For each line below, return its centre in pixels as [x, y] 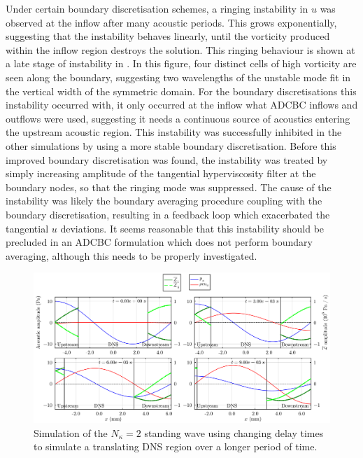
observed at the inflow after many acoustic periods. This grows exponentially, [171, 22]
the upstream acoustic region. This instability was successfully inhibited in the [174, 132]
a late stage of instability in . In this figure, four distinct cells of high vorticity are [181, 63]
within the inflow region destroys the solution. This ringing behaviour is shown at [180, 49]
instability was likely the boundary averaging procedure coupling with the [164, 201]
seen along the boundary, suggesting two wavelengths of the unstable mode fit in [178, 77]
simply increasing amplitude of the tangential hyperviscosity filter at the [161, 173]
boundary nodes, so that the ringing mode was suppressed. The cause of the [169, 187]
